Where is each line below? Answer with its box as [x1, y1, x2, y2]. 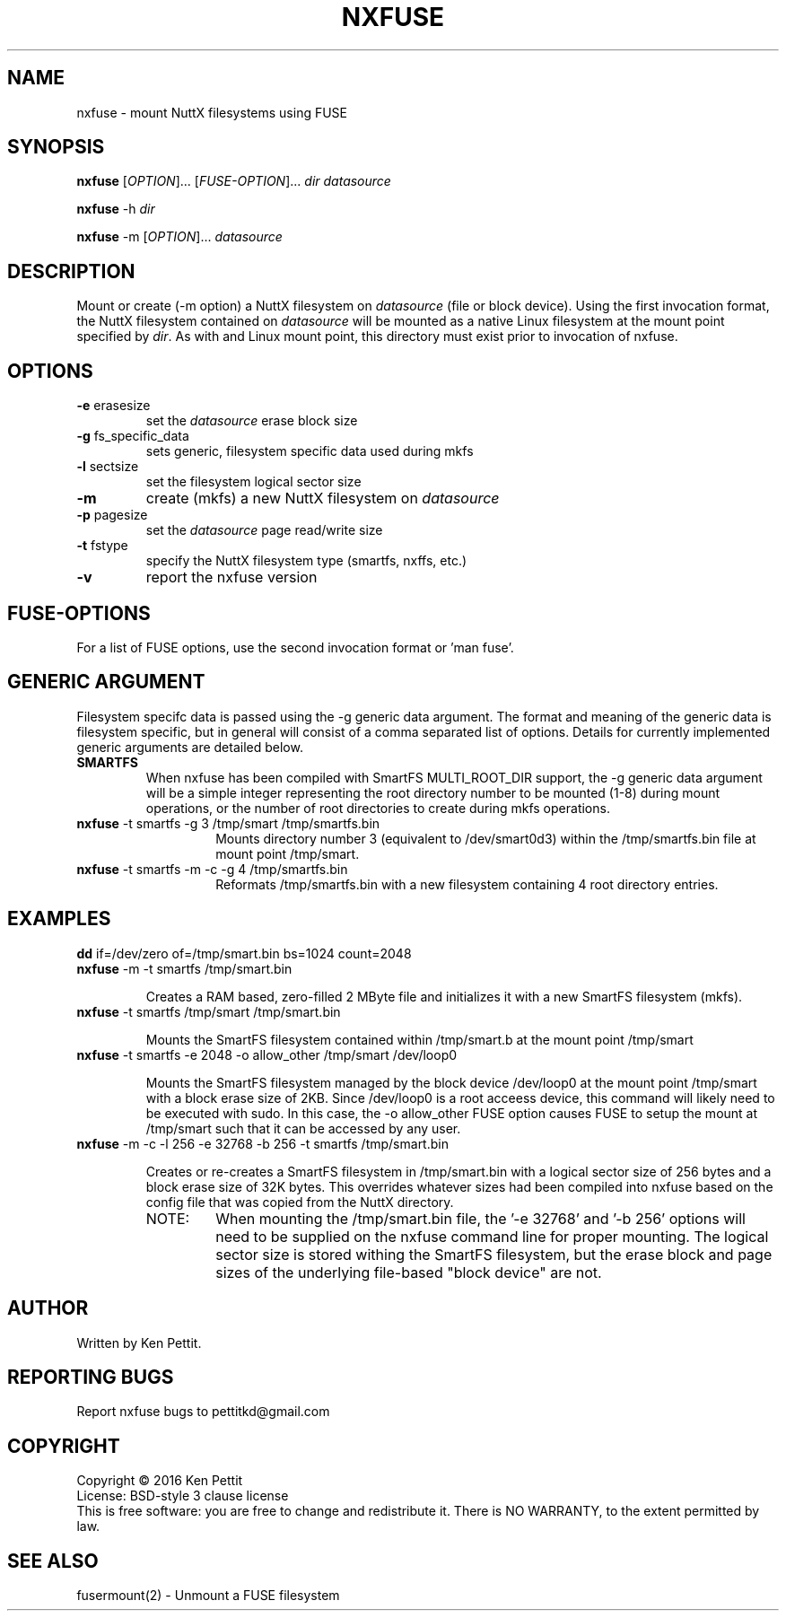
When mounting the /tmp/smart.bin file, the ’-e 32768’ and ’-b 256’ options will [215, 1209, 746, 1228]
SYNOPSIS [7, 136, 105, 159]
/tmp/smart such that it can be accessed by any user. [145, 1120, 461, 1136]
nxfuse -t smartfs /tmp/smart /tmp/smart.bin [76, 1003, 341, 1019]
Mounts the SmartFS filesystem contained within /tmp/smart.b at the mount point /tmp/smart [145, 1031, 694, 1047]
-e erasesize [76, 398, 151, 414]
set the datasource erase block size [145, 413, 358, 429]
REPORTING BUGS [7, 1365, 174, 1388]
